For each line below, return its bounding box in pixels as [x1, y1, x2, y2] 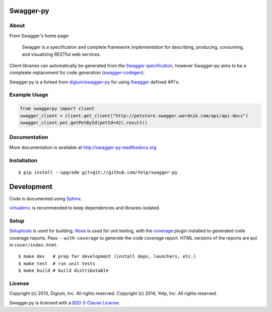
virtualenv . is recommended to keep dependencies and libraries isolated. [9, 205, 161, 211]
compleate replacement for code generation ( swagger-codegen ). [9, 69, 145, 75]
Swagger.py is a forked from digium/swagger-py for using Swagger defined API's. [9, 79, 180, 85]
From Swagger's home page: [9, 33, 70, 39]
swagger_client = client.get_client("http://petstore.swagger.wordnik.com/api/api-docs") [20, 113, 249, 118]
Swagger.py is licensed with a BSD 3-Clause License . [9, 299, 120, 305]
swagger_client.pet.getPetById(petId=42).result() [20, 120, 148, 126]
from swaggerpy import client [20, 106, 95, 112]
